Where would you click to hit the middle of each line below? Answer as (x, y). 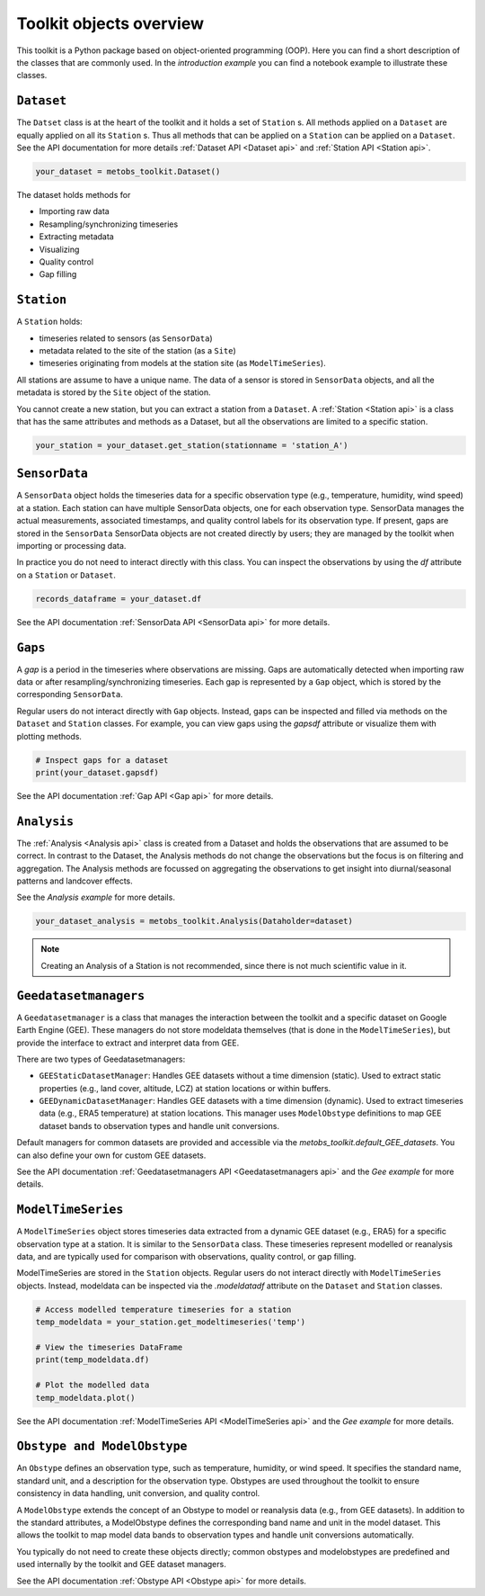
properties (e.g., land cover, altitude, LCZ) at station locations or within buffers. (185, 1088)
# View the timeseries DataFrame (109, 1348)
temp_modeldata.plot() (85, 1398)
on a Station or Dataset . (66, 575)
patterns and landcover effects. (75, 881)
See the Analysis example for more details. (96, 897)
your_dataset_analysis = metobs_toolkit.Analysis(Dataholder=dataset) (194, 921)
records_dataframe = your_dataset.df (119, 599)
